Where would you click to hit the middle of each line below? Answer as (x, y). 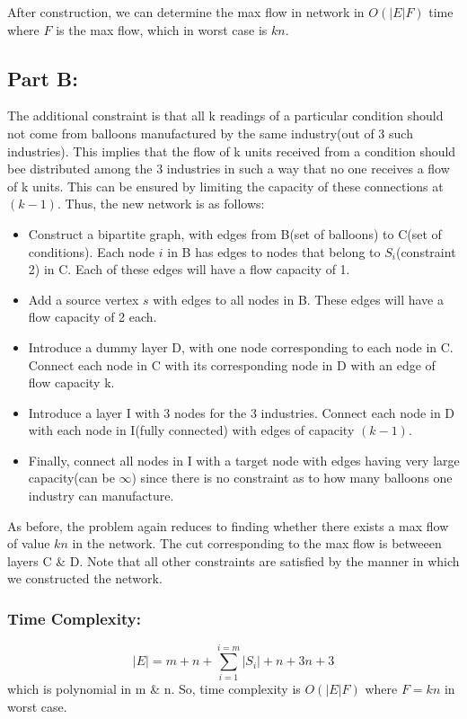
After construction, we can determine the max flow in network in (186, 12)
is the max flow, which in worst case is (162, 29)
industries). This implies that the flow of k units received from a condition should (232, 151)
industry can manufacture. (101, 496)
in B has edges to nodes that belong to (274, 251)
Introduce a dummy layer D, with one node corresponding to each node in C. (241, 346)
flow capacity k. (71, 382)
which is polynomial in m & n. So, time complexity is (154, 689)
